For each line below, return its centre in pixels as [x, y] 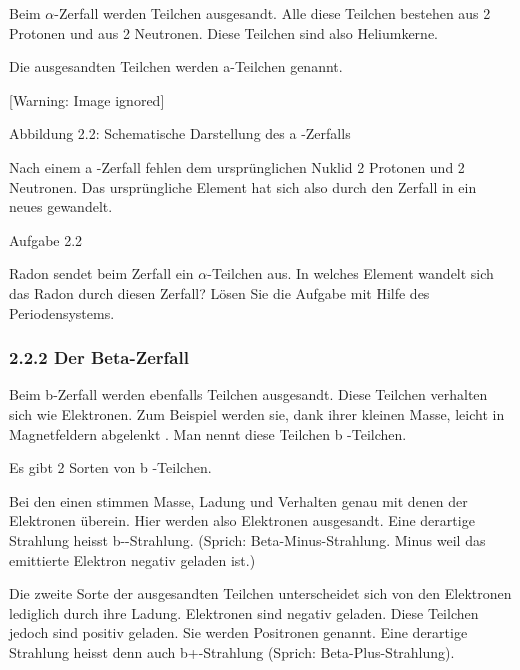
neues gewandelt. [61, 206]
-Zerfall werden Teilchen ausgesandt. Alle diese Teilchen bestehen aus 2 [272, 13]
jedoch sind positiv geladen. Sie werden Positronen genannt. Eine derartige [238, 632]
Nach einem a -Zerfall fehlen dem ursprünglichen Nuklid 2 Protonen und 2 [237, 166]
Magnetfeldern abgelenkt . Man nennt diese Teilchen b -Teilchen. [208, 433]
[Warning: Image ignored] [87, 99]
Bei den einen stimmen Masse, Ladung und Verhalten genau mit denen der [238, 500]
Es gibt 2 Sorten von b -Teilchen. [110, 467]
